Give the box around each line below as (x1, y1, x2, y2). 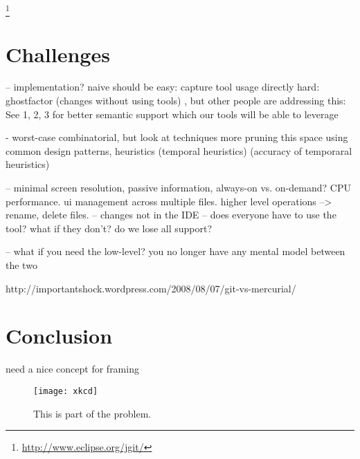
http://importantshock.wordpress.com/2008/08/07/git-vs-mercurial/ (6, 281, 296, 295)
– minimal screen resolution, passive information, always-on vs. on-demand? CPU (6, 180, 351, 195)
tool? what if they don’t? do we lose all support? (6, 221, 213, 235)
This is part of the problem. (33, 406, 152, 420)
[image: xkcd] (33, 386, 98, 396)
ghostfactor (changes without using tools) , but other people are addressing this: (6, 93, 346, 108)
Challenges (6, 39, 110, 68)
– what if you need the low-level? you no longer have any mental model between (6, 244, 345, 259)
